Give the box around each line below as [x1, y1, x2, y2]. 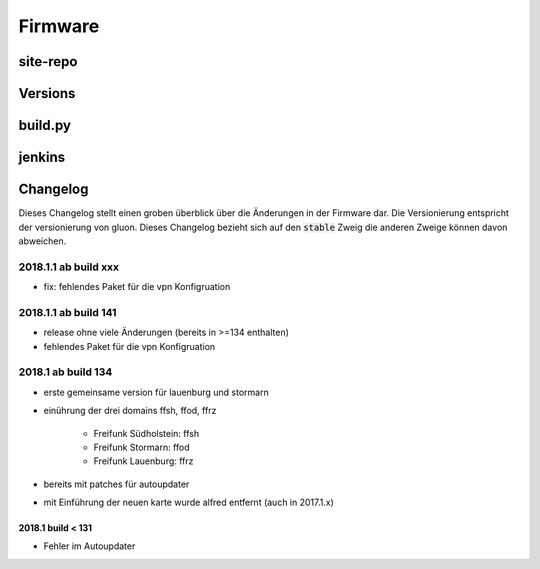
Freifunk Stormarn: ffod [93, 441, 190, 453]
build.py [18, 117, 72, 134]
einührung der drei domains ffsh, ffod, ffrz [43, 405, 217, 417]
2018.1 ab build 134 [18, 365, 113, 379]
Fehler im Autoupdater [43, 540, 136, 552]
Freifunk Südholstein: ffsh [93, 427, 200, 439]
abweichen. [18, 235, 67, 247]
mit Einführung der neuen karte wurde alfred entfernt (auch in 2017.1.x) [43, 496, 335, 509]
